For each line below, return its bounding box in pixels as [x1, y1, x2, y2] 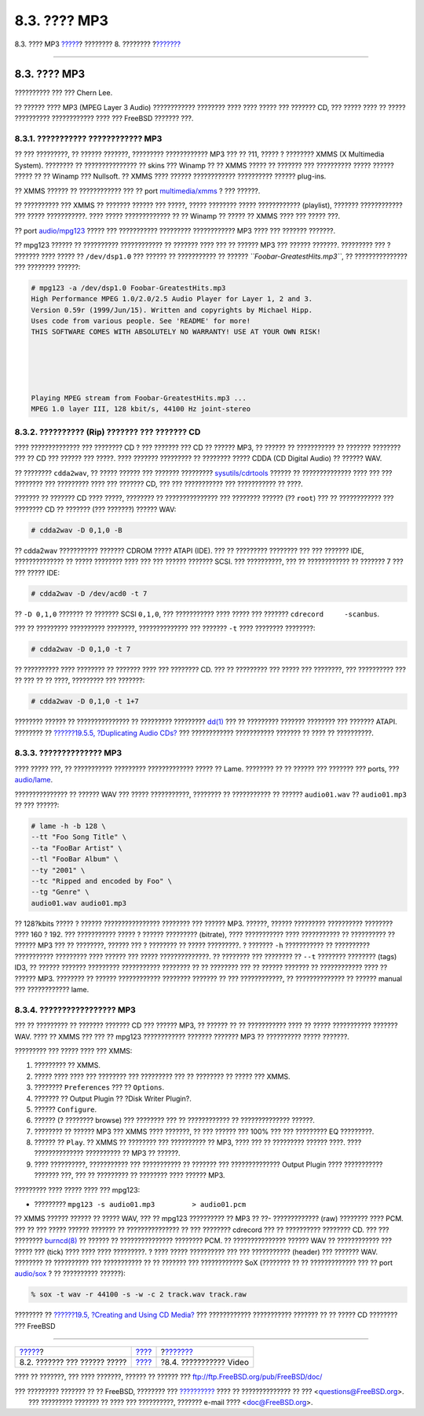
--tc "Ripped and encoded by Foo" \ [31, 877, 173, 885]
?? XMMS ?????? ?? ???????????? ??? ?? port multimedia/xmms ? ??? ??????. [14, 186, 261, 196]
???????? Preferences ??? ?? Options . [34, 1083, 165, 1092]
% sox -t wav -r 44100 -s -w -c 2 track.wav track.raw [31, 1290, 247, 1299]
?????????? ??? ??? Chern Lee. [14, 88, 113, 97]
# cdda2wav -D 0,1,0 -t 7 [31, 645, 131, 653]
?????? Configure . [34, 1105, 97, 1114]
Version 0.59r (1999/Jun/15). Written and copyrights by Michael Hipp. [31, 305, 313, 314]
